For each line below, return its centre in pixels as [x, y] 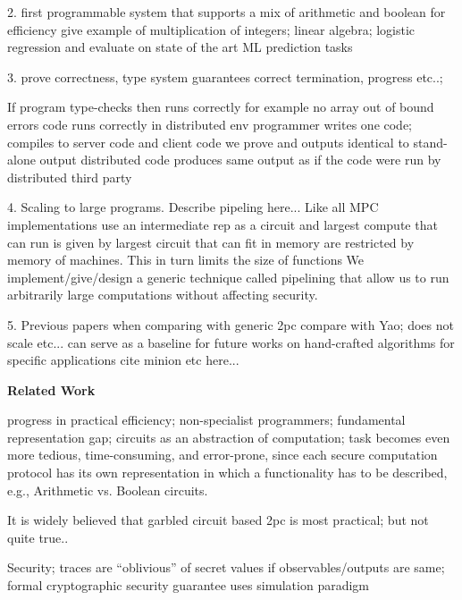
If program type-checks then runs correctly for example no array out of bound [221, 107]
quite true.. [38, 537]
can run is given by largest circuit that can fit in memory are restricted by [211, 242]
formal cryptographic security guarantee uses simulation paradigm [189, 585]
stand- [430, 142]
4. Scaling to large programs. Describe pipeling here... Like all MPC [193, 207]
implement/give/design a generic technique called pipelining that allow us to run [228, 277]
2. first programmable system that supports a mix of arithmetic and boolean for [227, 12]
